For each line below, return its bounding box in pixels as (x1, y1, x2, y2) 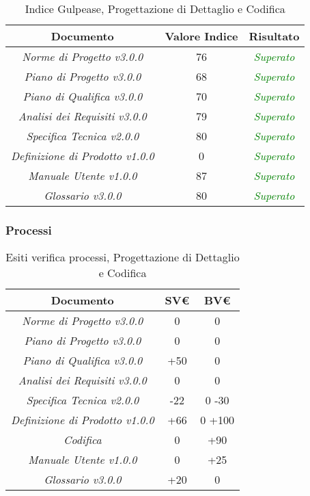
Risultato (249, 28, 300, 44)
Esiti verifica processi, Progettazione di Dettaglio (5, 249, 240, 265)
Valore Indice (165, 28, 238, 44)
